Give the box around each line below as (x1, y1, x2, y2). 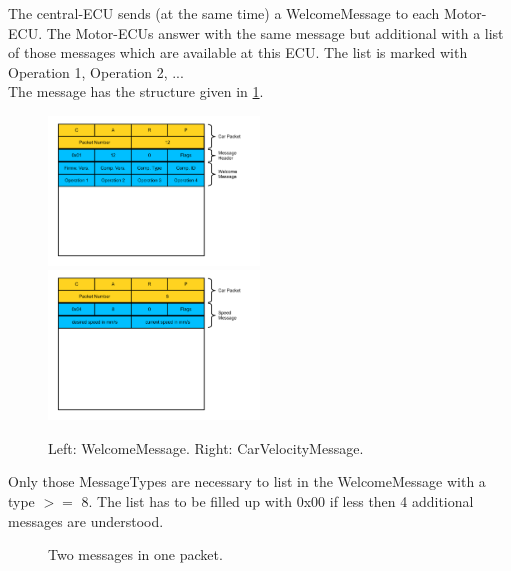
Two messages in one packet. (48, 544, 223, 565)
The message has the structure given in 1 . (8, 81, 264, 102)
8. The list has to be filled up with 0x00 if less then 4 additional (81, 491, 474, 511)
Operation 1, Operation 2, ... (8, 61, 184, 82)
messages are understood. (8, 510, 164, 531)
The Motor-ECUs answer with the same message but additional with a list (46, 22, 504, 43)
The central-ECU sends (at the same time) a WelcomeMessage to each (8, 3, 440, 23)
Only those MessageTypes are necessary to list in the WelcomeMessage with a (8, 471, 486, 492)
